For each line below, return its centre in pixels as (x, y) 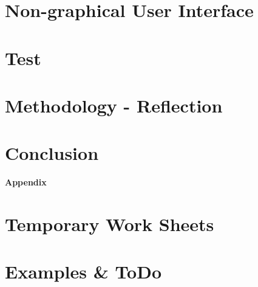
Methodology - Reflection (114, 105)
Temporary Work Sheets (110, 224)
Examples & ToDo (83, 271)
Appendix (26, 182)
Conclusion (52, 153)
